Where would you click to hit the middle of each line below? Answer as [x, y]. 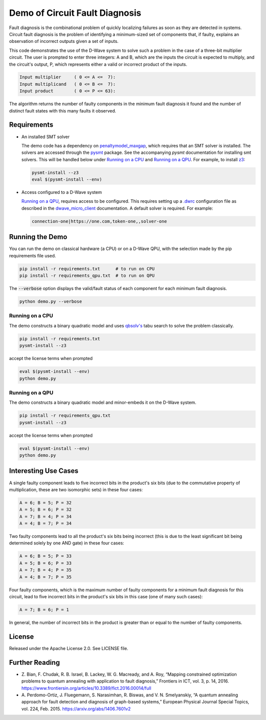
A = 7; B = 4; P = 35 [46, 570]
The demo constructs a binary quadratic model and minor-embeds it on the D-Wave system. [103, 402]
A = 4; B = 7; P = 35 [46, 577]
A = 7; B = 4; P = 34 [46, 516]
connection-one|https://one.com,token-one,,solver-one [99, 221]
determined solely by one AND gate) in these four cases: [66, 543]
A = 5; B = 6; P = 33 [46, 563]
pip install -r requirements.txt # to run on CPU [87, 269]
